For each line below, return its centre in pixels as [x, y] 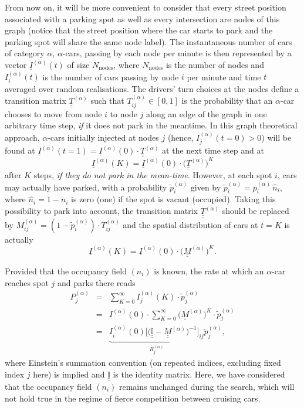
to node [124, 113]
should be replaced [256, 211]
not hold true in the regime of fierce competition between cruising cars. [133, 398]
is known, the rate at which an [209, 271]
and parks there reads [96, 282]
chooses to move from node [53, 113]
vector [16, 64]
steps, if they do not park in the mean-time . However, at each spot [153, 175]
